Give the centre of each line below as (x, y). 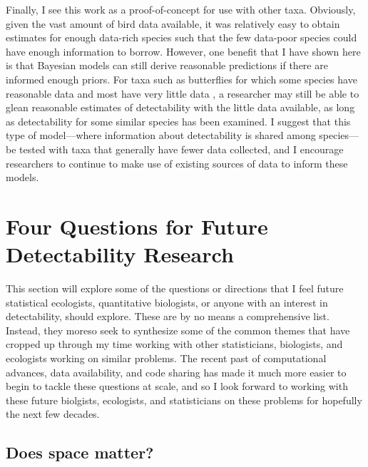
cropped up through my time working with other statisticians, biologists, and (174, 344)
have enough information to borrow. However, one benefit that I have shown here (183, 51)
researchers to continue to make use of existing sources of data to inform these (177, 163)
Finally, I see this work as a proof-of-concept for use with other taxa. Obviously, (181, 9)
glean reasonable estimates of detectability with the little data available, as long (180, 107)
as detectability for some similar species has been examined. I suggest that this (178, 121)
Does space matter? (80, 452)
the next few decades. (53, 414)
